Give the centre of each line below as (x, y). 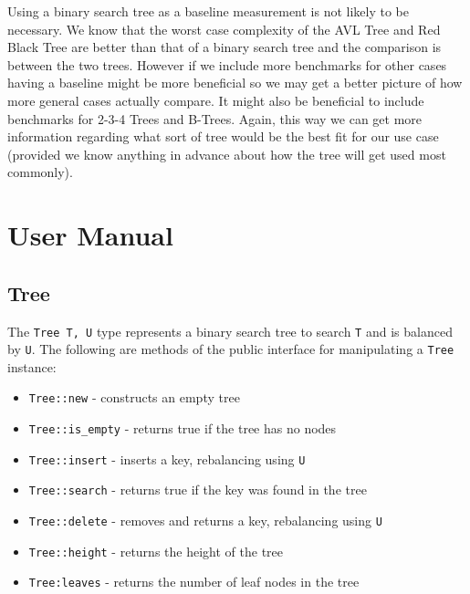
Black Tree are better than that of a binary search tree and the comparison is (225, 47)
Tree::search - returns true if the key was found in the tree (198, 490)
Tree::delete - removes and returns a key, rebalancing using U (205, 521)
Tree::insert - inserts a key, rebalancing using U (167, 459)
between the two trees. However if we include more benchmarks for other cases (227, 64)
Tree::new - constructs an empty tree (134, 397)
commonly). (40, 172)
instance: (32, 366)
